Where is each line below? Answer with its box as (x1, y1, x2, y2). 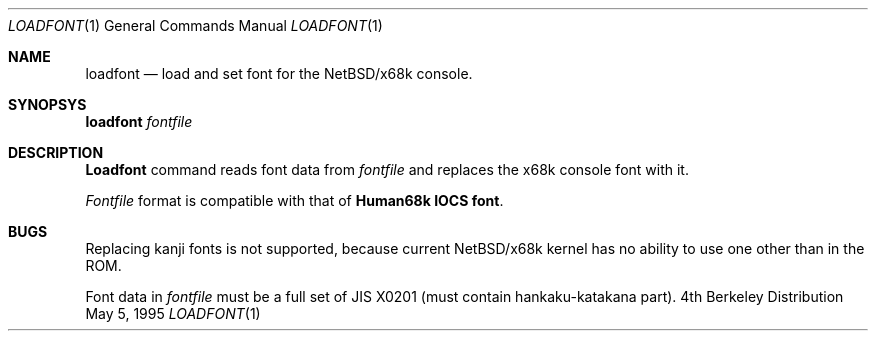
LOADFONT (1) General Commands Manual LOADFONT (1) (8, 17, 383, 34)
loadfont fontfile (85, 113, 193, 130)
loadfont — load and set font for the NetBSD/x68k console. (85, 65, 473, 82)
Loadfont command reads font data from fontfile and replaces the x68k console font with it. (85, 161, 689, 178)
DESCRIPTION (8, 144, 104, 161)
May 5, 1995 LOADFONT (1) (85, 305, 261, 322)
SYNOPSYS (8, 96, 87, 113)
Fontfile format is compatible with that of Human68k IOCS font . (85, 192, 504, 209)
